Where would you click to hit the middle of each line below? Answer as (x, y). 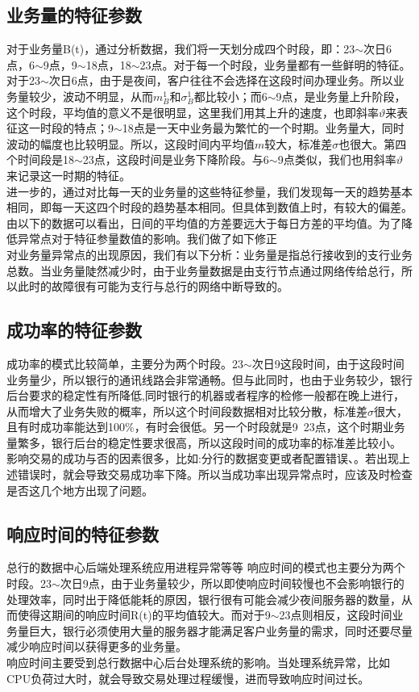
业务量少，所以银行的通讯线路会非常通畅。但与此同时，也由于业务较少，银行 (209, 379)
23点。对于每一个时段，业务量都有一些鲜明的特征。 (275, 64)
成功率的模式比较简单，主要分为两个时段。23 (125, 363)
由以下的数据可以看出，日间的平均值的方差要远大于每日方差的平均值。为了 (204, 222)
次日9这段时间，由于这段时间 (328, 363)
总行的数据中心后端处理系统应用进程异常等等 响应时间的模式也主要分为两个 (206, 567)
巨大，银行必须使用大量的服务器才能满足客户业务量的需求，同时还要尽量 (220, 630)
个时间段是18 (40, 159)
